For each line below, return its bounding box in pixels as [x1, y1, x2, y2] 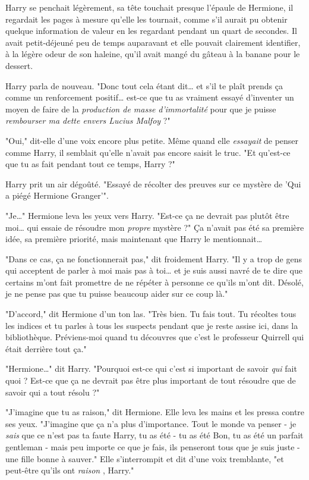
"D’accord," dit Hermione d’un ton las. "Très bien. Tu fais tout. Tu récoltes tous [5, 308, 297, 320]
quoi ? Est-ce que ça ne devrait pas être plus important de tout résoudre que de [5, 374, 296, 387]
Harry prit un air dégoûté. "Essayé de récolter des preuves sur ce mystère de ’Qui [5, 177, 301, 190]
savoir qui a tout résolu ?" [5, 385, 100, 398]
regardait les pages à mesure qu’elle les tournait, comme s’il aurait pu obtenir [5, 12, 288, 25]
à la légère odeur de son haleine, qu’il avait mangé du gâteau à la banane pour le [5, 48, 300, 60]
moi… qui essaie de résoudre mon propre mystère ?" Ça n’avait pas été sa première [5, 221, 304, 233]
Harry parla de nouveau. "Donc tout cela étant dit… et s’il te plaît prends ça [5, 79, 283, 92]
